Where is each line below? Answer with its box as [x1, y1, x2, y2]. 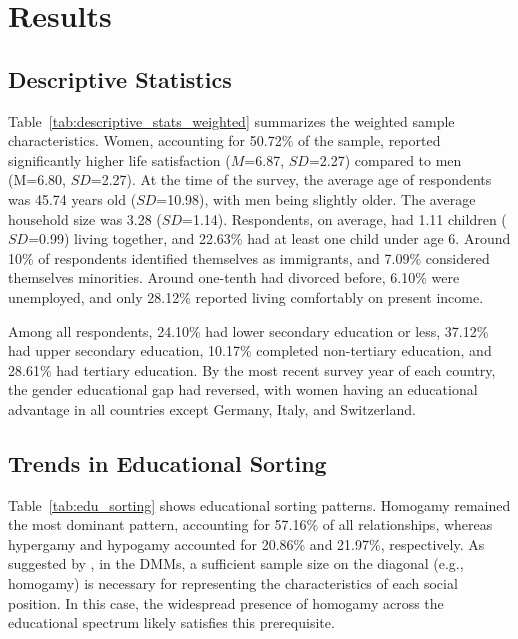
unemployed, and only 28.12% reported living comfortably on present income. [8, 286, 484, 307]
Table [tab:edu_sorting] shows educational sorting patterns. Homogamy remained [8, 494, 511, 515]
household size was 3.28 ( [8, 208, 162, 229]
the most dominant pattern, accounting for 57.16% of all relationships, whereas [8, 514, 493, 535]
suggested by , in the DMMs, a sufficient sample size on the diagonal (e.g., [8, 553, 464, 574]
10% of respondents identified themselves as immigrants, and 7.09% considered [8, 247, 490, 268]
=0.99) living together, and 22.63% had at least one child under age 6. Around [28, 228, 511, 249]
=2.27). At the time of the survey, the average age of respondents [90, 169, 492, 190]
